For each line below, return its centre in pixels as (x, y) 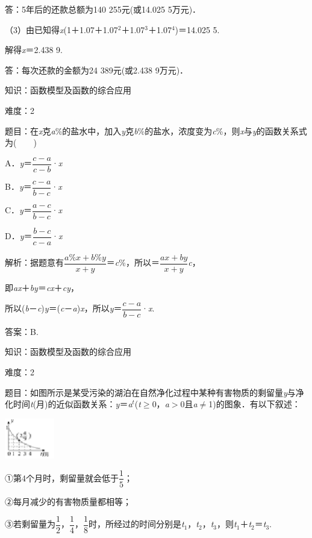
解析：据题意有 (34, 262)
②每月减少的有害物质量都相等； (68, 501)
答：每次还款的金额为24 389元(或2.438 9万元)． (97, 70)
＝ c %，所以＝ (133, 262)
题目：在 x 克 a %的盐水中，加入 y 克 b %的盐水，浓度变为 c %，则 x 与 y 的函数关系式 (156, 130)
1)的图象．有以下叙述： (254, 404)
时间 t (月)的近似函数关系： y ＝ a (73, 404)
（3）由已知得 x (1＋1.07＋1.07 (61, 29)
